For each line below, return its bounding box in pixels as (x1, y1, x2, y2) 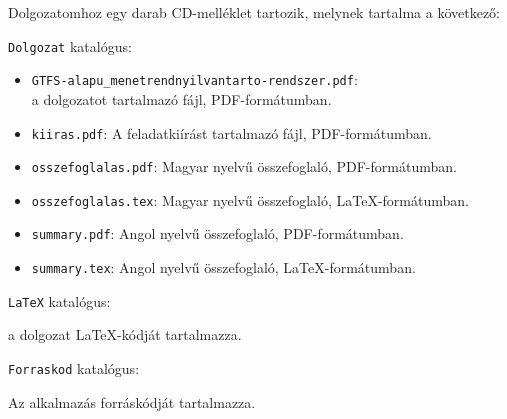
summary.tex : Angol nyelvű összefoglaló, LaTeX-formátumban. (31, 257, 416, 278)
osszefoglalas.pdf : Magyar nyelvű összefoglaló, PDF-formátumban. (31, 156, 457, 177)
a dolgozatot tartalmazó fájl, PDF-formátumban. (31, 88, 332, 109)
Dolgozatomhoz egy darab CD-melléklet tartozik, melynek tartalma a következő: (8, 2, 501, 22)
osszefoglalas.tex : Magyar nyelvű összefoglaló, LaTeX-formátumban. (31, 189, 469, 210)
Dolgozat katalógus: (8, 35, 132, 56)
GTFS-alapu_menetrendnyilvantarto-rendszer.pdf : (31, 69, 358, 90)
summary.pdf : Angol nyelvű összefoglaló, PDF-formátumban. (31, 223, 404, 244)
